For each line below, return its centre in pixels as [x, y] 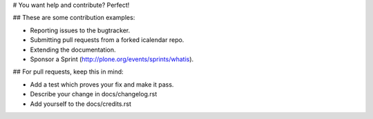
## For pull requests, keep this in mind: [68, 72]
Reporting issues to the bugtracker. [80, 30]
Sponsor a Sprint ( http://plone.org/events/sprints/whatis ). [112, 59]
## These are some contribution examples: [74, 18]
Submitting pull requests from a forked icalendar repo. [107, 40]
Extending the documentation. [73, 50]
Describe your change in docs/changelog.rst [94, 94]
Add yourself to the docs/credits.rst [80, 104]
